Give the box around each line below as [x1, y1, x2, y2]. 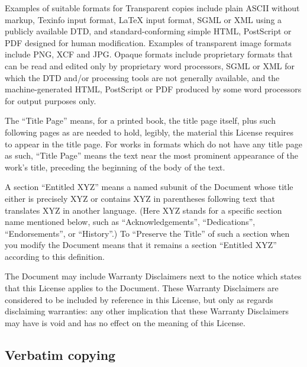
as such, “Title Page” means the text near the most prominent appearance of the [5, 149, 299, 162]
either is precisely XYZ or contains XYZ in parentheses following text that [5, 192, 276, 204]
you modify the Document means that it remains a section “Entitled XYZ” [5, 239, 277, 251]
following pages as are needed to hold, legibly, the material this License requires [5, 125, 293, 138]
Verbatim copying [5, 345, 116, 363]
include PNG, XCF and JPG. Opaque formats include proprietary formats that [5, 48, 293, 60]
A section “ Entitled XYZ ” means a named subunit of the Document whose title [5, 181, 293, 193]
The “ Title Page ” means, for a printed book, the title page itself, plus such [5, 114, 276, 127]
